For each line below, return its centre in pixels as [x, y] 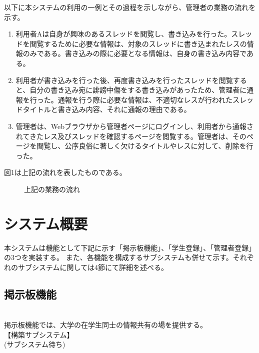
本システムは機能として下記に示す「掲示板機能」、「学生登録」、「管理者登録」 [130, 247]
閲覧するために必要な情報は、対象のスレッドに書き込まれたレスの [138, 43]
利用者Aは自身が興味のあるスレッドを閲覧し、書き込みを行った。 [123, 34]
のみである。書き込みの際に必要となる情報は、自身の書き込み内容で [135, 53]
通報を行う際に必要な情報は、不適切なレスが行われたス [149, 99]
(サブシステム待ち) [35, 344]
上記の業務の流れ [52, 189]
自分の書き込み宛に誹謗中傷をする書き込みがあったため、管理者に [138, 90]
